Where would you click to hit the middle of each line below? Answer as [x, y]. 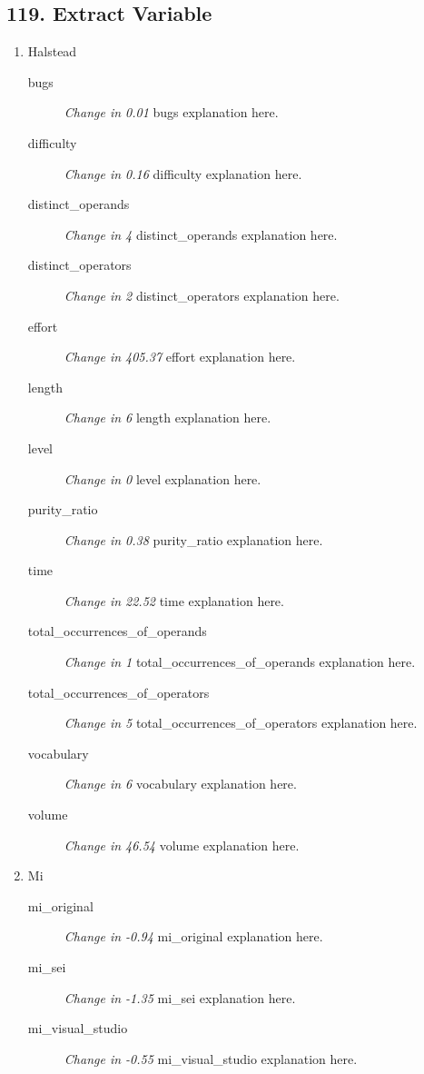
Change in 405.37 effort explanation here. [180, 357]
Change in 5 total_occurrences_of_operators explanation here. [241, 723]
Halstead [52, 51]
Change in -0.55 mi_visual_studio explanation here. [211, 1058]
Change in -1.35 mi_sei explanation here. [180, 997]
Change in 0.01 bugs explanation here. [171, 112]
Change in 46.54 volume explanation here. [182, 845]
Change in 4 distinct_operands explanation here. [201, 234]
